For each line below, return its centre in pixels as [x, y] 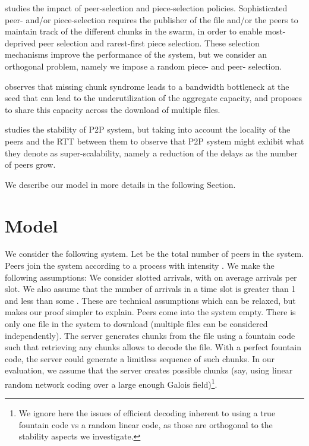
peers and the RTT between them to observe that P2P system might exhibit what [154, 141]
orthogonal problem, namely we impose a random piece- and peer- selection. [144, 66]
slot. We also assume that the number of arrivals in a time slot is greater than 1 [150, 289]
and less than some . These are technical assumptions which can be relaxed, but [150, 300]
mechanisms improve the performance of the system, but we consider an [136, 54]
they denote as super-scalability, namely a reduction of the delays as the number [151, 153]
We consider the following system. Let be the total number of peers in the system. [154, 254]
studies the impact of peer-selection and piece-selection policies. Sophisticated [146, 8]
